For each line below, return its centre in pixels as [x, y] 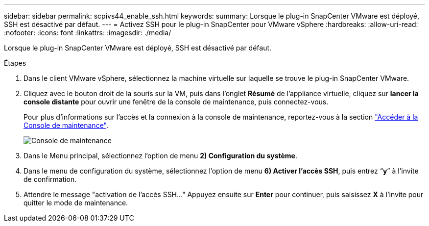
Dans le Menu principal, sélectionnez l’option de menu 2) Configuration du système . [160, 156]
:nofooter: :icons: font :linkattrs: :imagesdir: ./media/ [88, 33]
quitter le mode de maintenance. [76, 203]
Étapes [15, 63]
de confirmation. [50, 179]
